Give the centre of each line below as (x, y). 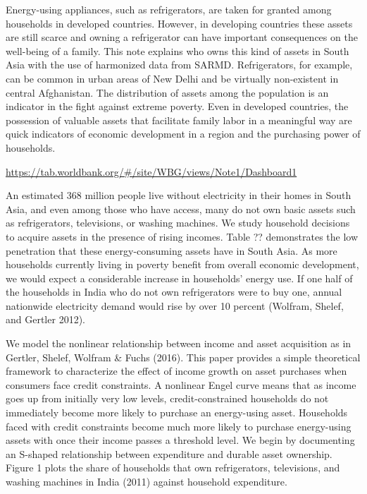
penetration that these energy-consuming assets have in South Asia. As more (172, 250)
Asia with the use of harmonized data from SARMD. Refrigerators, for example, (179, 65)
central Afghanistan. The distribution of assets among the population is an (167, 92)
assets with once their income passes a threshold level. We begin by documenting (180, 440)
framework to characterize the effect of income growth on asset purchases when (176, 371)
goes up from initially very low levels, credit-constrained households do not (167, 398)
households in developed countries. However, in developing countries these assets (179, 23)
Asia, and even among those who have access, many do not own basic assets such (181, 209)
